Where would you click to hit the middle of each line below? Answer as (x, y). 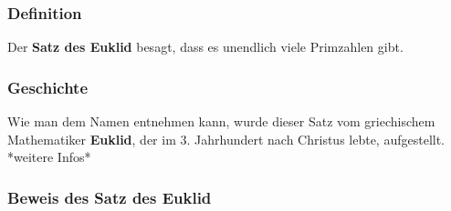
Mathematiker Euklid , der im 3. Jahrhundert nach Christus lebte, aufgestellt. (226, 139)
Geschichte (48, 87)
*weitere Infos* (49, 157)
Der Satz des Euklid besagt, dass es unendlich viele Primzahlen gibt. (205, 47)
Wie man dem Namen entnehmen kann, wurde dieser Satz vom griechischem (221, 121)
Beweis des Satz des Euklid (110, 197)
